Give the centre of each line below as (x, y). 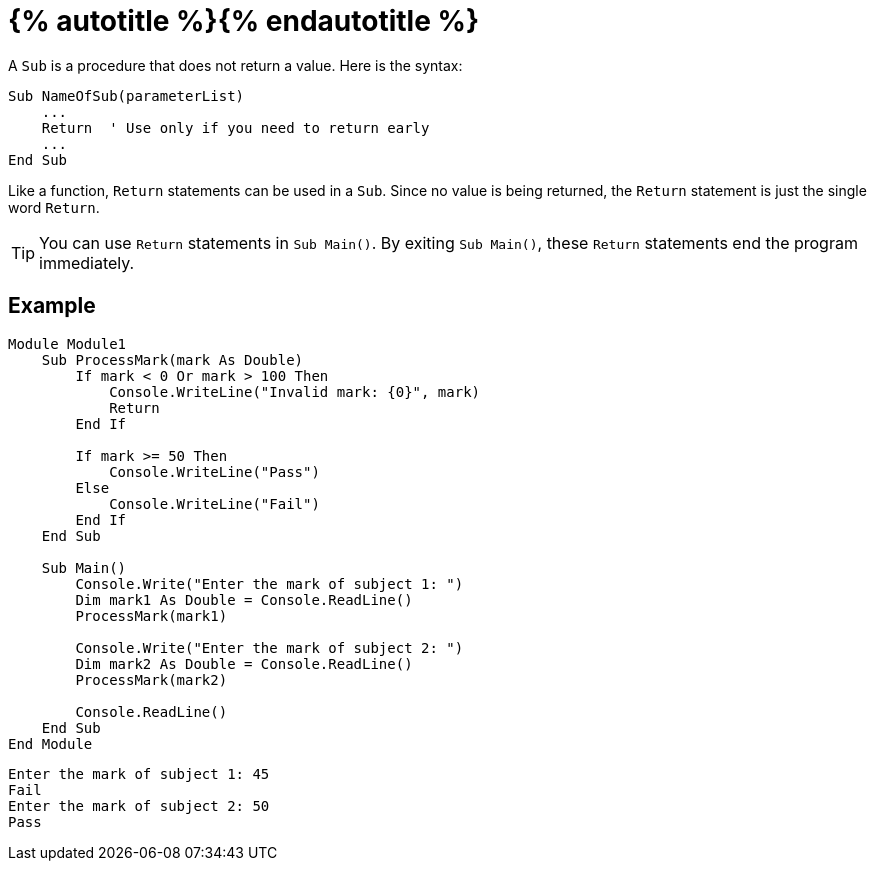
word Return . (54, 207)
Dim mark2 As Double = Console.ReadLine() (244, 663)
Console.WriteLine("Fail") (214, 503)
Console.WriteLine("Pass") (214, 471)
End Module (50, 743)
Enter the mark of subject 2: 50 (139, 805)
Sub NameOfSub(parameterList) (126, 95)
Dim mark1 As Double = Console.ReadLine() (244, 599)
